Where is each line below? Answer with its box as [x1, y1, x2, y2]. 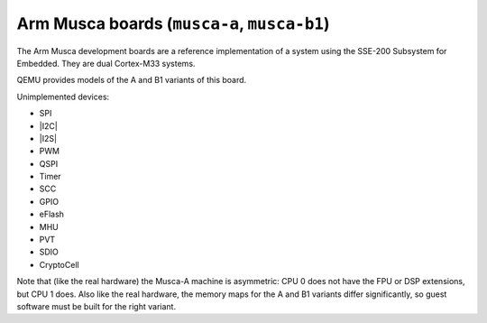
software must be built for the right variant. [16, 300, 176, 311]
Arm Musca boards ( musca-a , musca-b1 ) [16, 14, 330, 33]
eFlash [39, 208, 65, 220]
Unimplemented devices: [16, 91, 110, 102]
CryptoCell [39, 259, 80, 270]
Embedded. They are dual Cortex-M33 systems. [16, 58, 196, 69]
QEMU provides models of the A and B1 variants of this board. [16, 75, 247, 86]
